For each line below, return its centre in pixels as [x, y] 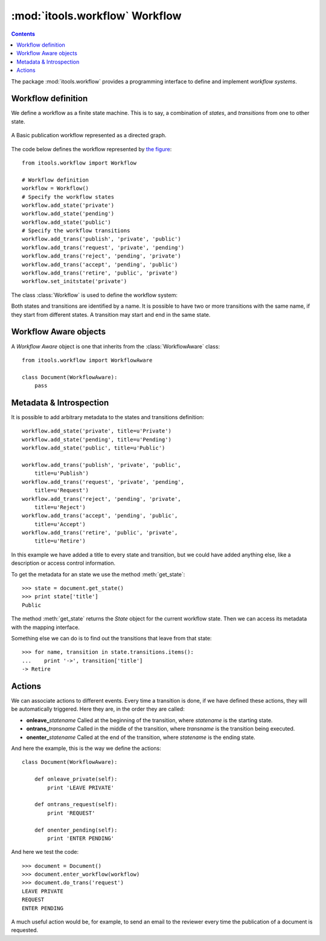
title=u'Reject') [60, 507]
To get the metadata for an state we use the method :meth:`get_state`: [98, 574]
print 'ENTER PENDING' [81, 838]
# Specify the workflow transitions [76, 231]
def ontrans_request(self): [76, 805]
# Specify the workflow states [68, 197]
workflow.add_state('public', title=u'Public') [94, 448]
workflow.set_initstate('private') [75, 282]
